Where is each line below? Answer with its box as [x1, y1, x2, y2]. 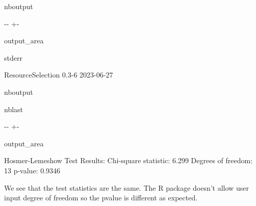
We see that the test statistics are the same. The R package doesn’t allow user [4, 182, 249, 193]
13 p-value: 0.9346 [4, 165, 61, 175]
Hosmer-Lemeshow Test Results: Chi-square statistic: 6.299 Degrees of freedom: [4, 155, 253, 166]
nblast [4, 104, 23, 114]
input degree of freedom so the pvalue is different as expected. [4, 192, 198, 203]
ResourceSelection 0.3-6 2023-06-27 [4, 69, 113, 80]
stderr [4, 52, 22, 63]
